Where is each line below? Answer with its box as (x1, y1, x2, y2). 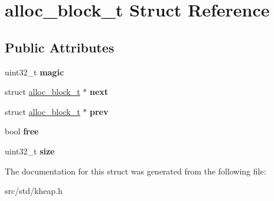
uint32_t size (5, 144, 55, 157)
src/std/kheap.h (5, 184, 63, 197)
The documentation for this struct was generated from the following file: (5, 164, 266, 177)
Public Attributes (5, 38, 115, 56)
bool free (5, 125, 39, 137)
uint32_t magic (5, 65, 64, 78)
